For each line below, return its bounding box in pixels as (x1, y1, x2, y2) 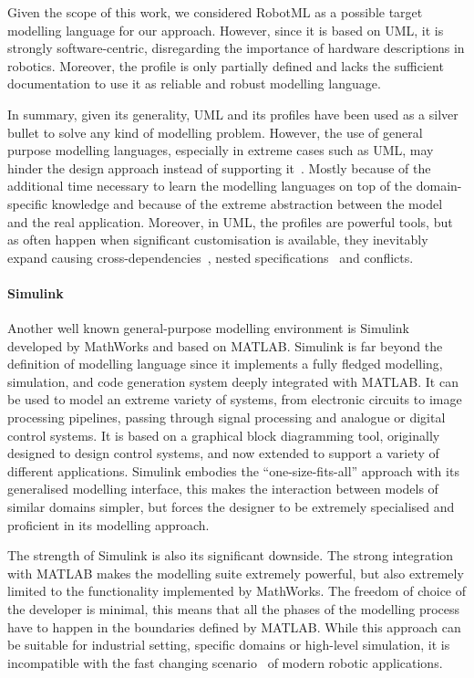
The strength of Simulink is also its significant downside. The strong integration (7, 546, 454, 565)
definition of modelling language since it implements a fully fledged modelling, (7, 354, 443, 373)
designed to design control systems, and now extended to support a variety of (7, 443, 439, 463)
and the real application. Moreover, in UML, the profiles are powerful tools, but (7, 212, 453, 231)
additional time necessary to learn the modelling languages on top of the (7, 176, 413, 195)
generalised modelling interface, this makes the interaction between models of (7, 479, 438, 498)
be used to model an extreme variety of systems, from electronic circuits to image (7, 390, 462, 409)
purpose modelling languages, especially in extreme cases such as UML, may (7, 141, 434, 160)
